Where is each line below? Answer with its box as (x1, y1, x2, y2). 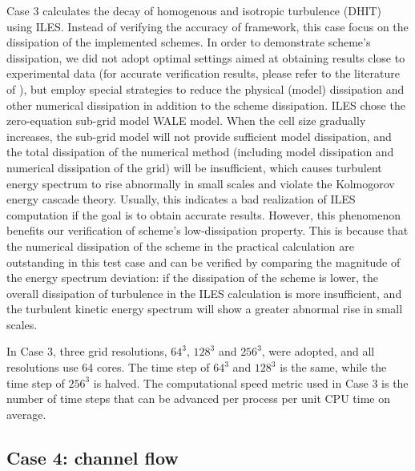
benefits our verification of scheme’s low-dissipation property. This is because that (6, 222, 409, 239)
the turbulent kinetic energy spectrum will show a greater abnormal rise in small (6, 300, 403, 317)
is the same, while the (280, 359, 387, 376)
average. (6, 405, 46, 422)
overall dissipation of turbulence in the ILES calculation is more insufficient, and (6, 284, 402, 301)
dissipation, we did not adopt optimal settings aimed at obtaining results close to (6, 49, 405, 66)
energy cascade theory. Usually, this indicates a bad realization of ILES (6, 191, 356, 207)
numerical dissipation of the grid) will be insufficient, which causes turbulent (6, 159, 382, 175)
